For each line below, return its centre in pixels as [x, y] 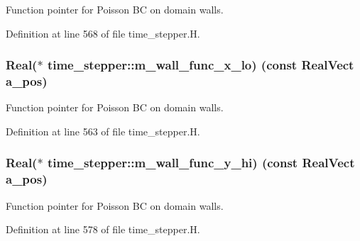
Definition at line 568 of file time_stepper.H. [103, 33]
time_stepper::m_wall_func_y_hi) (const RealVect [201, 163]
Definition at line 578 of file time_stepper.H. [103, 229]
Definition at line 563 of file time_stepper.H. [103, 131]
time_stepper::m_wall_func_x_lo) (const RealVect [201, 65]
